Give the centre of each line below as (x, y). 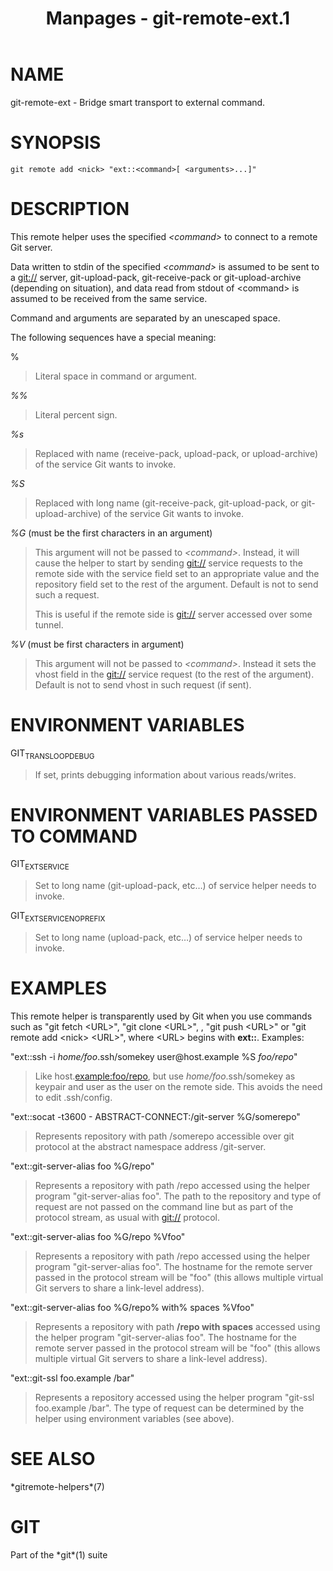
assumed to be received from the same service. (109, 298)
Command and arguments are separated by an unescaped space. (145, 318)
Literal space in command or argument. (116, 376)
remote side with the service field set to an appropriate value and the (177, 573)
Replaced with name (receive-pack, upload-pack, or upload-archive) (176, 453)
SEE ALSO (53, 1459)
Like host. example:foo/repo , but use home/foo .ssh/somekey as (165, 1076)
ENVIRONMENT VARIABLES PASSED (164, 814)
